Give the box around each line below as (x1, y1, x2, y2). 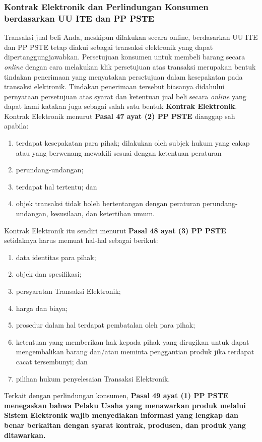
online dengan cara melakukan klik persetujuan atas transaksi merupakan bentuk (4, 61, 256, 72)
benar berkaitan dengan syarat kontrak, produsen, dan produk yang (4, 419, 246, 430)
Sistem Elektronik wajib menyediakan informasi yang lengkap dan (4, 410, 238, 420)
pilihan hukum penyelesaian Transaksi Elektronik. (16, 373, 170, 384)
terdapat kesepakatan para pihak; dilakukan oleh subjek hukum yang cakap (16, 138, 250, 148)
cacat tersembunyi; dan (16, 356, 88, 366)
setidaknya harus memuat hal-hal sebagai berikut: (4, 235, 158, 245)
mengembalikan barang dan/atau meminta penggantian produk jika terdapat (16, 346, 254, 357)
